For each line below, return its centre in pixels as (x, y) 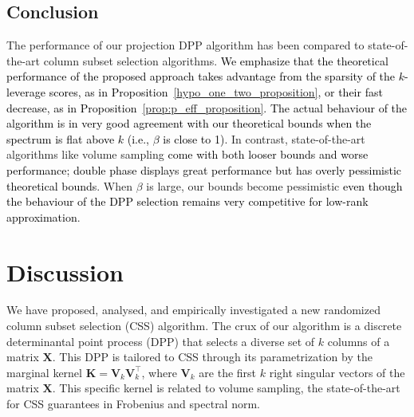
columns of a (359, 341)
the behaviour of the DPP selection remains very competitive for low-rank (187, 201)
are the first (228, 372)
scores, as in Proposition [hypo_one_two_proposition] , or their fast (216, 91)
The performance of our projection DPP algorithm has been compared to (185, 45)
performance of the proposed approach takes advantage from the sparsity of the (201, 76)
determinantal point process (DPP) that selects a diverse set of (161, 341)
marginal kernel (44, 372)
